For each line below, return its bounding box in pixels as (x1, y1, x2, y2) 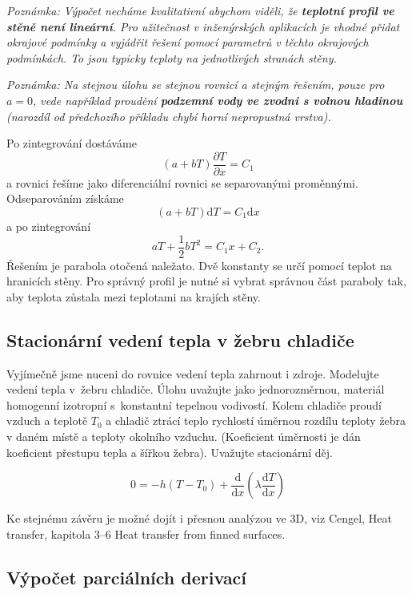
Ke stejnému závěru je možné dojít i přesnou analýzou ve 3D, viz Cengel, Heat (6, 510, 392, 527)
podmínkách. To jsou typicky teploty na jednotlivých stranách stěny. (6, 49, 337, 66)
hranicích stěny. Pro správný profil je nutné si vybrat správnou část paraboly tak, (6, 273, 406, 289)
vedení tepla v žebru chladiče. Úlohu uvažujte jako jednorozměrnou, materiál (6, 381, 385, 398)
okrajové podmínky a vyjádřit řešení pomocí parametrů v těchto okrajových (6, 34, 369, 51)
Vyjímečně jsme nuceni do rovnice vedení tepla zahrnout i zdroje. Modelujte (6, 365, 379, 382)
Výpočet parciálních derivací (6, 564, 247, 589)
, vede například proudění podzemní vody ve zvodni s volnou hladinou (33, 91, 403, 108)
